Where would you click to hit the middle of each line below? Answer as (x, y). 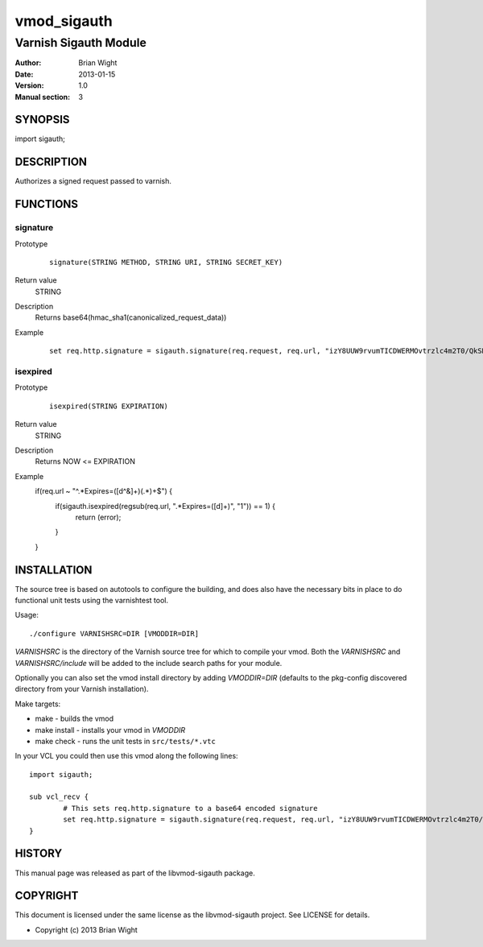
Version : (29, 85)
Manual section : (43, 97)
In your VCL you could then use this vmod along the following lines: (126, 756)
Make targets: (38, 704)
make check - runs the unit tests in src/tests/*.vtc (126, 741)
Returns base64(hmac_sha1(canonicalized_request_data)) (131, 317)
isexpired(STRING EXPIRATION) (109, 406)
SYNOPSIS (42, 120)
